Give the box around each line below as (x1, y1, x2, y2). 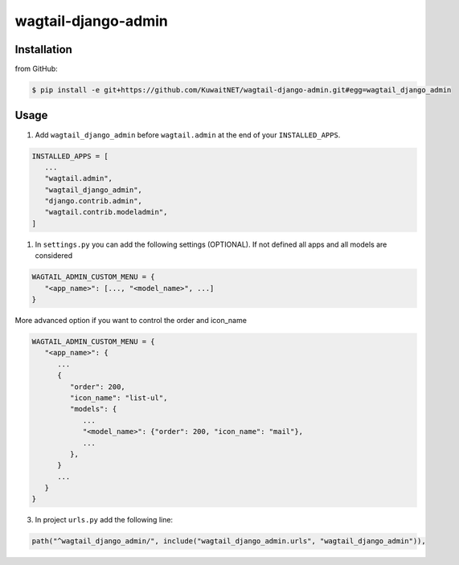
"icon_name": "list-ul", (69, 393, 168, 402)
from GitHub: (14, 64, 58, 74)
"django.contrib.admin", (44, 197, 142, 206)
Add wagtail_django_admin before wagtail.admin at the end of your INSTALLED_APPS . (35, 129, 341, 140)
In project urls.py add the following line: (35, 515, 173, 525)
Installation (14, 43, 72, 56)
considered (35, 251, 72, 260)
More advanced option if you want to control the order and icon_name (14, 316, 247, 325)
